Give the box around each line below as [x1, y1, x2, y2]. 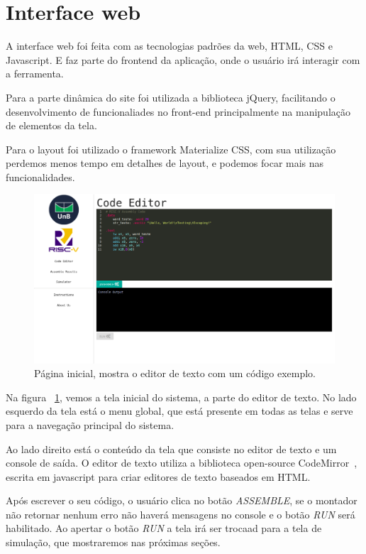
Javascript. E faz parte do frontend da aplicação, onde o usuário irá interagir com [6, 52, 360, 67]
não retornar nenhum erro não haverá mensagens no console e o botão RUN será [6, 506, 355, 521]
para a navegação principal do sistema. [6, 417, 174, 432]
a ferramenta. [6, 66, 64, 81]
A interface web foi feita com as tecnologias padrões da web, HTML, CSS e [6, 38, 333, 53]
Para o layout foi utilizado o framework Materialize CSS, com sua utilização [6, 141, 336, 156]
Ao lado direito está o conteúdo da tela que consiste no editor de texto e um [6, 441, 337, 456]
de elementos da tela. [6, 118, 97, 133]
